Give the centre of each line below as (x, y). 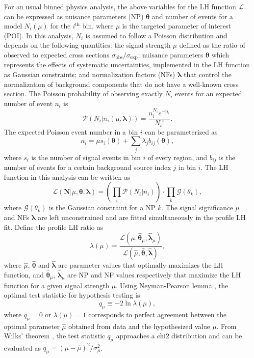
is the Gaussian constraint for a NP (102, 207)
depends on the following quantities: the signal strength (87, 45)
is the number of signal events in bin (86, 157)
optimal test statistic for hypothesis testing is (72, 295)
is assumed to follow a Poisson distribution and (156, 35)
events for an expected (208, 94)
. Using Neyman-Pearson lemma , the (172, 285)
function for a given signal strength (57, 285)
